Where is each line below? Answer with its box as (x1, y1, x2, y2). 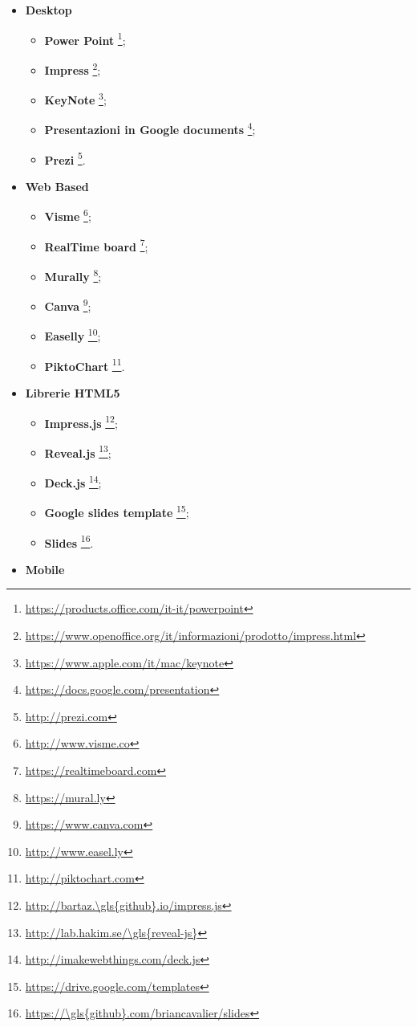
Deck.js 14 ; (44, 472, 102, 491)
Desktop (25, 2, 72, 18)
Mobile (25, 560, 65, 577)
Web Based (25, 177, 89, 194)
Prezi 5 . (44, 149, 86, 168)
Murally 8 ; (44, 265, 102, 284)
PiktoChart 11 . (44, 355, 125, 374)
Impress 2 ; (44, 59, 101, 78)
